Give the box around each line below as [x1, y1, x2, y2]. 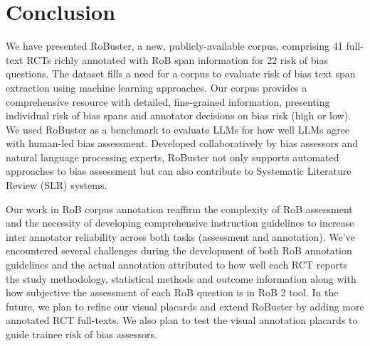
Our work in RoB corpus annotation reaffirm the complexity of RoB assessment [6, 201, 353, 216]
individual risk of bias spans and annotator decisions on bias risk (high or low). [6, 108, 351, 123]
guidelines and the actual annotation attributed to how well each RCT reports [6, 257, 347, 272]
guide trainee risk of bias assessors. [6, 327, 157, 341]
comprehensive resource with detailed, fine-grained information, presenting [6, 94, 330, 109]
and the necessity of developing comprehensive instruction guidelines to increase [6, 215, 354, 230]
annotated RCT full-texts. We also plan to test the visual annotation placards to [6, 313, 358, 328]
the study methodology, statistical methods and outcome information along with [6, 271, 356, 286]
